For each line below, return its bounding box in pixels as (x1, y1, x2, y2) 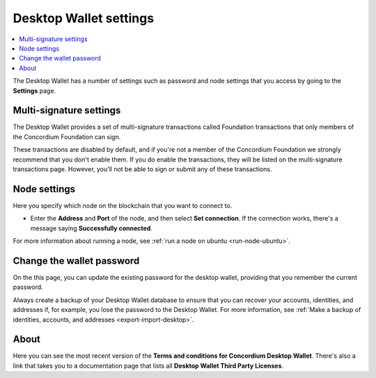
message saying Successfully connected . (30, 223, 153, 233)
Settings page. (13, 86, 56, 95)
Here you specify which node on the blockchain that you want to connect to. (13, 201, 233, 210)
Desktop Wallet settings (13, 10, 155, 26)
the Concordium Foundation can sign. (13, 132, 121, 141)
